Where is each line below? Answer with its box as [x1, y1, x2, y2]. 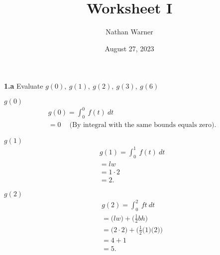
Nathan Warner [106, 26, 153, 37]
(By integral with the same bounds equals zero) [69, 122, 215, 129]
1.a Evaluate [4, 81, 43, 91]
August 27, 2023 [105, 43, 154, 53]
